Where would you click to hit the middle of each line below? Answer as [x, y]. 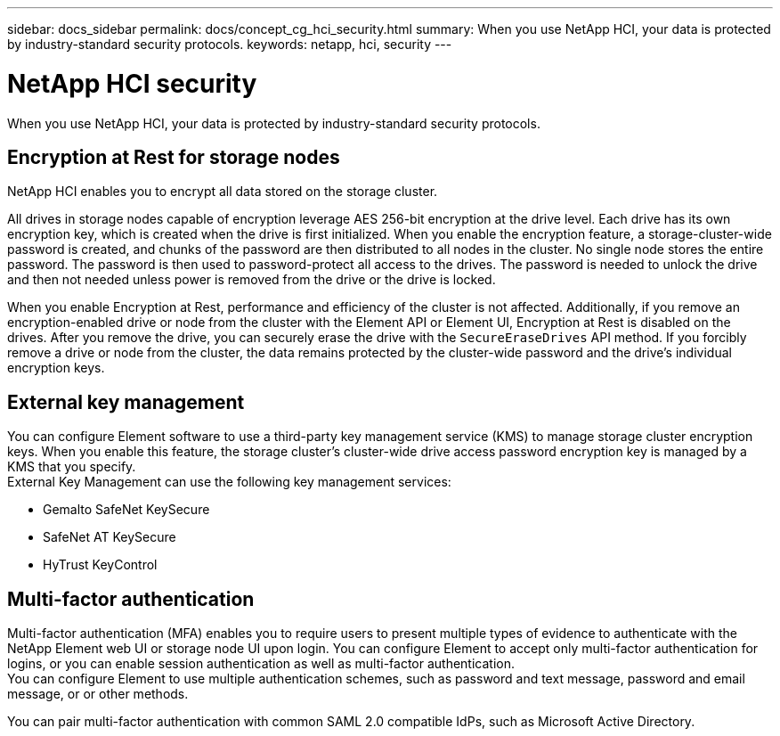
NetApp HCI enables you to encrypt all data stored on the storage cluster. [223, 192]
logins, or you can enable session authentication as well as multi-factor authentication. [261, 664]
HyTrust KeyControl [100, 565]
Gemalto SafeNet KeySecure [126, 510]
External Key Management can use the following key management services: [229, 482]
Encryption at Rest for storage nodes [174, 157]
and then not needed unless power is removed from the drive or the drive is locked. [252, 280]
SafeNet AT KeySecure [110, 537]
